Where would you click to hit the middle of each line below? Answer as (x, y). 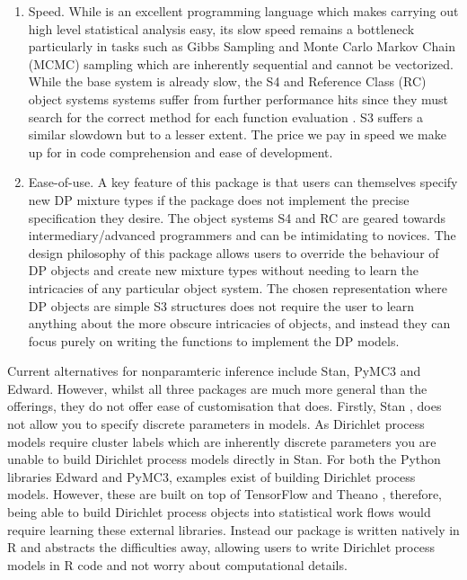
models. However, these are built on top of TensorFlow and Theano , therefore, (225, 494)
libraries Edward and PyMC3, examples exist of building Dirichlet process (211, 476)
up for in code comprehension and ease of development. (181, 152)
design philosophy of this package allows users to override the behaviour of (233, 252)
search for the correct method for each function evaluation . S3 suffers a (225, 116)
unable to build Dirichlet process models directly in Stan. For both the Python (224, 459)
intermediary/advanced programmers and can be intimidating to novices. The (242, 235)
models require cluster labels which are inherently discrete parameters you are (222, 441)
